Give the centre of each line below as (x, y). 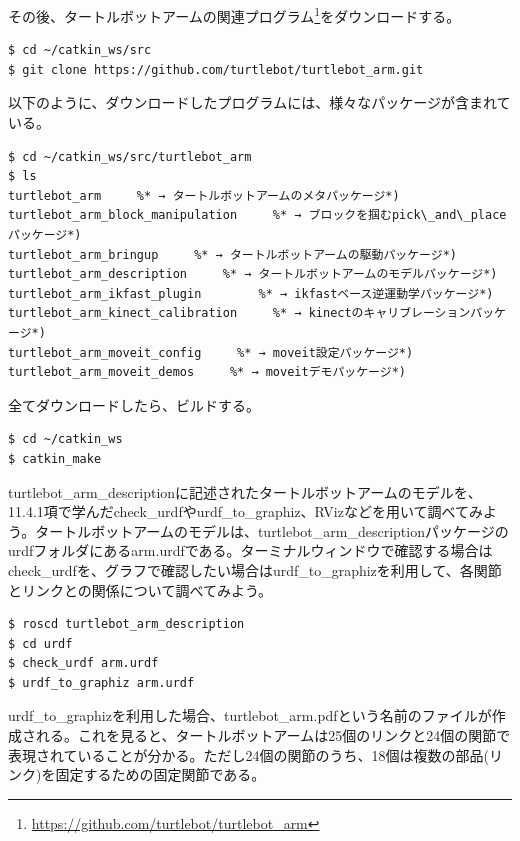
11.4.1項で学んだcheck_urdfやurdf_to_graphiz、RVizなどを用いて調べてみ (245, 511)
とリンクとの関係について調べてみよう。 (140, 589)
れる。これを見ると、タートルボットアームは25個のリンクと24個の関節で (273, 735)
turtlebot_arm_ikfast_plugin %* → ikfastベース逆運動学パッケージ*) (251, 293)
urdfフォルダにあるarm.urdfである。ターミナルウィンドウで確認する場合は (250, 550)
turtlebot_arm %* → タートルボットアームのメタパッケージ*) (204, 195)
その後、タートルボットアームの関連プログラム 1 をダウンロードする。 (234, 14)
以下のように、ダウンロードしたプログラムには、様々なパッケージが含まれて (259, 102)
